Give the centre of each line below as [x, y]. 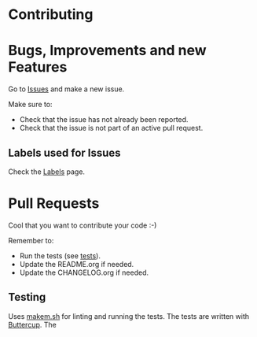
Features [38, 67]
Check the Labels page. [46, 172]
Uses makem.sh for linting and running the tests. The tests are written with [129, 316]
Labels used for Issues [64, 152]
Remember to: [31, 240]
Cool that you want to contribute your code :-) [83, 225]
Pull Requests [54, 204]
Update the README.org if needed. [77, 264]
